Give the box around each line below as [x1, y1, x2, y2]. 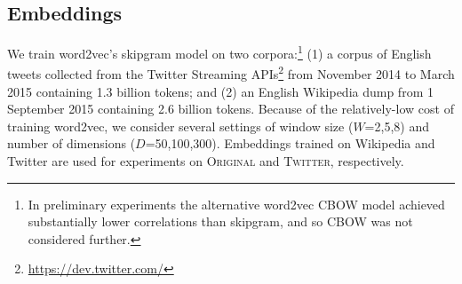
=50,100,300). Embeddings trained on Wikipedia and [145, 134, 435, 153]
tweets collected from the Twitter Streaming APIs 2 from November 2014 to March [7, 62, 455, 83]
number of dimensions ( [7, 134, 136, 153]
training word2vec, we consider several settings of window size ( [7, 116, 354, 135]
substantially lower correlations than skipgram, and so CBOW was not [28, 212, 413, 231]
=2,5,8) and [364, 116, 429, 135]
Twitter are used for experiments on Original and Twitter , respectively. [7, 152, 404, 170]
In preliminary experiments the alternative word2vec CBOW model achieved [28, 194, 445, 213]
